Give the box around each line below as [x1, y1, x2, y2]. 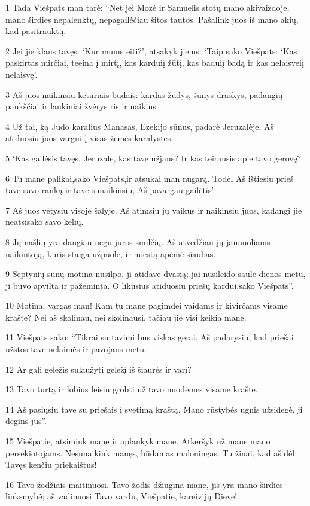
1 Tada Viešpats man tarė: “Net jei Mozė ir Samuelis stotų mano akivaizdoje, [5, 1, 290, 13]
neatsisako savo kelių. [5, 215, 84, 228]
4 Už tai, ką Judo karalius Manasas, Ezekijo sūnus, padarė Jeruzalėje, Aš [5, 120, 273, 132]
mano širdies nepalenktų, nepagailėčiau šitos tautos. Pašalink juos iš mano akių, [5, 13, 299, 25]
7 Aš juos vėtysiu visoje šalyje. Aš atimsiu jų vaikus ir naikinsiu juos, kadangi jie [5, 203, 302, 216]
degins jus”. [5, 414, 47, 427]
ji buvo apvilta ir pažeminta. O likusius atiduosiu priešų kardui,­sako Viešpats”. [5, 279, 294, 291]
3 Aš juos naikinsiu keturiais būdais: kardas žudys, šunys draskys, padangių [5, 88, 283, 100]
